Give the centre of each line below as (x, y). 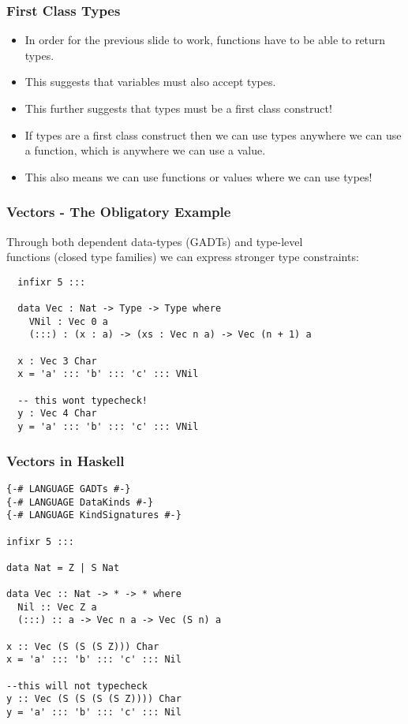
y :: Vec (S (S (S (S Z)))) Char (94, 699)
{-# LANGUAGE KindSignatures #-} (94, 515)
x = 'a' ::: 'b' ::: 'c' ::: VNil (108, 374)
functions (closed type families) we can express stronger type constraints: (183, 257)
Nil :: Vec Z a (57, 607)
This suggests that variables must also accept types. (150, 82)
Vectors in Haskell (66, 460)
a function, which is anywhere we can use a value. (145, 150)
